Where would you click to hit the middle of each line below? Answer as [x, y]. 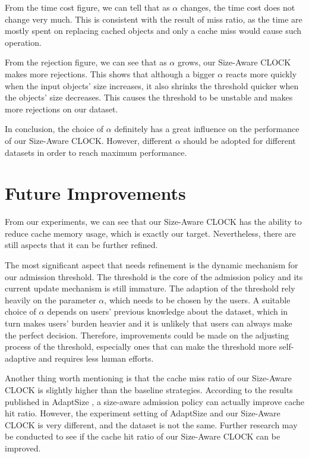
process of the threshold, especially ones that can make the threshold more [141, 346]
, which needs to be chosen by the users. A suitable [197, 299]
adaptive [21, 358]
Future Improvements [95, 193]
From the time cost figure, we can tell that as [87, 7]
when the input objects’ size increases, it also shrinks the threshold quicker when [152, 85]
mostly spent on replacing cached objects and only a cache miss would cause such [153, 31]
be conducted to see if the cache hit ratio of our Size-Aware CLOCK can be [143, 436]
